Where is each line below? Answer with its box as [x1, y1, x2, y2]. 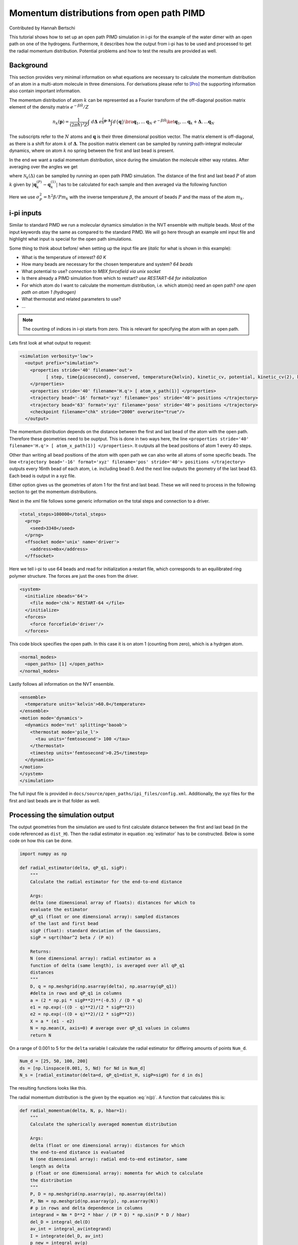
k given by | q [9, 181, 37, 187]
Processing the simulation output [9, 811, 114, 819]
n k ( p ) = [52, 119, 70, 126]
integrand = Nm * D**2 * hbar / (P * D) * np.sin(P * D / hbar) [30, 1212, 190, 1218]
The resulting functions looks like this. [9, 1085, 87, 1091]
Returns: [30, 949, 52, 954]
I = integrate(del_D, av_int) [30, 1233, 104, 1239]
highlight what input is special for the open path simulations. [9, 236, 133, 242]
